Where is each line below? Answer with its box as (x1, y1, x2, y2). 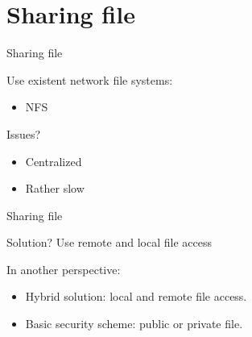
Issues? (6, 125, 41, 142)
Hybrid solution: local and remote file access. (25, 288, 247, 305)
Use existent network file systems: (6, 71, 173, 88)
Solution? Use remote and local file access (6, 234, 212, 251)
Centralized (25, 152, 82, 169)
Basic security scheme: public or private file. (25, 315, 243, 332)
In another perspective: (6, 260, 121, 277)
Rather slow (25, 180, 85, 197)
